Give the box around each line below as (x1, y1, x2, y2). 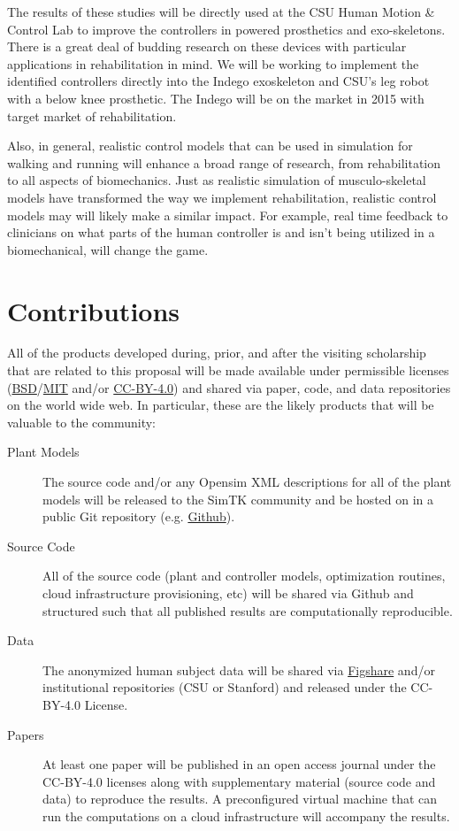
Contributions (7, 292, 180, 328)
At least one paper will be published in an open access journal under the (42, 755, 436, 773)
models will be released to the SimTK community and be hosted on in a (42, 489, 434, 508)
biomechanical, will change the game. (7, 240, 209, 258)
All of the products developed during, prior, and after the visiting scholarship (7, 343, 426, 362)
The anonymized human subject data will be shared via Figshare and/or (42, 660, 435, 679)
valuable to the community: (7, 412, 156, 431)
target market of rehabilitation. (7, 106, 177, 125)
